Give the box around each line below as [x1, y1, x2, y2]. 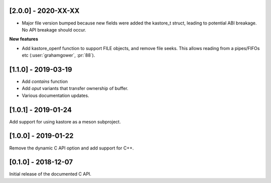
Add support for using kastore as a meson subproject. [9, 118, 121, 124]
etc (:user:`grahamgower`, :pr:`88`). [22, 52, 95, 58]
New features [9, 36, 39, 42]
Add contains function [22, 78, 68, 84]
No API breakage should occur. [22, 26, 86, 32]
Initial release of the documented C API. [9, 171, 91, 177]
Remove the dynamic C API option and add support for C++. [9, 145, 134, 151]
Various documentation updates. [22, 92, 89, 98]
